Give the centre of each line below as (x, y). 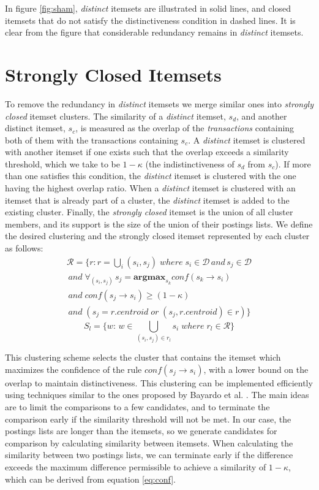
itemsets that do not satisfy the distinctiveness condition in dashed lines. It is (150, 20)
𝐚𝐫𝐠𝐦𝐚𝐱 (150, 277)
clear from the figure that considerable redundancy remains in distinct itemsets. (154, 32)
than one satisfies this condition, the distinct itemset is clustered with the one (151, 176)
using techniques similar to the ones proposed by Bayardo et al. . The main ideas (157, 395)
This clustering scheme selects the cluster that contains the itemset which (143, 357)
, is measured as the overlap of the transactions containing (185, 128)
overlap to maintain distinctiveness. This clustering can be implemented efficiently (159, 382)
